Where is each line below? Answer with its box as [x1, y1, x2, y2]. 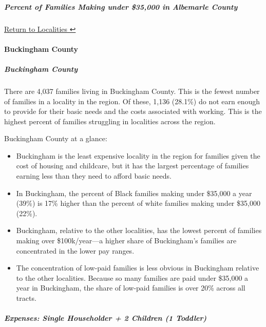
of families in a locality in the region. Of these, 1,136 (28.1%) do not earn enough [4, 95, 260, 106]
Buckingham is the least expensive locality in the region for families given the [16, 150, 260, 161]
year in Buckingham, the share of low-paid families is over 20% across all [16, 282, 245, 293]
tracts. [16, 293, 36, 303]
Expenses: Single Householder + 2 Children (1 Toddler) [4, 313, 207, 323]
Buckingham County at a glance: [4, 133, 107, 144]
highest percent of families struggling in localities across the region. [4, 116, 216, 126]
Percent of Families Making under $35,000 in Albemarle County [4, 1, 238, 12]
